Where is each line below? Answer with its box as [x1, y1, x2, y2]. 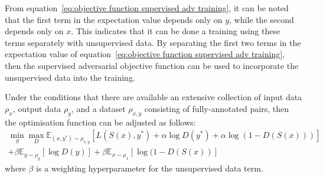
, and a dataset [71, 102, 126, 114]
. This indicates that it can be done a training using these [71, 25, 280, 37]
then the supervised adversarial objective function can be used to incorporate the [5, 59, 299, 71]
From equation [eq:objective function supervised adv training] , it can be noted [5, 2, 289, 14]
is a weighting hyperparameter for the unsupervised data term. [36, 161, 263, 174]
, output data [12, 102, 61, 114]
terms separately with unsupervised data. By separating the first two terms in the [5, 36, 301, 48]
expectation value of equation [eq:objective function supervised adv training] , [5, 48, 285, 60]
